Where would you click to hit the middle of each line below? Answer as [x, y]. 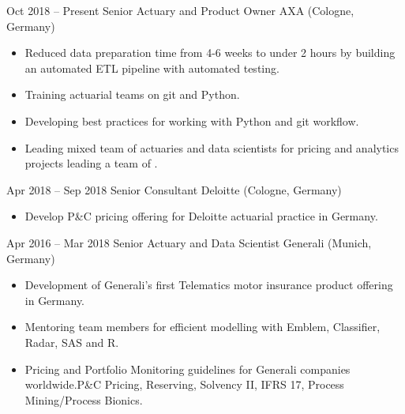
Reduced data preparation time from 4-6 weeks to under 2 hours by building [210, 53]
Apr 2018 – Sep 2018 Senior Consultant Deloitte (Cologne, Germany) [174, 189]
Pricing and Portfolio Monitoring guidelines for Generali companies [187, 369]
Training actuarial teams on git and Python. [132, 94]
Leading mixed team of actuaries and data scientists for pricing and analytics [212, 147]
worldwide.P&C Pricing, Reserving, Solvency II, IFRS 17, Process [184, 384]
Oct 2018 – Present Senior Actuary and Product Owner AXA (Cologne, [180, 10]
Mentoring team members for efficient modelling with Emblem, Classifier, [202, 327]
